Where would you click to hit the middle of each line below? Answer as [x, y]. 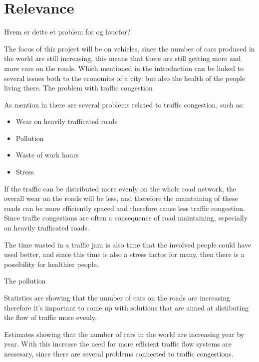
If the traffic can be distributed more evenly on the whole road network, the [120, 188]
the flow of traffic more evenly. [50, 317]
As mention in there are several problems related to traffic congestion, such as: [124, 104]
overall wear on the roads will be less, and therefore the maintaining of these [121, 198]
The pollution [25, 281]
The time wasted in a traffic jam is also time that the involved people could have [128, 244]
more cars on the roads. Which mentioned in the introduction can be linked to [124, 68]
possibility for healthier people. [51, 264]
